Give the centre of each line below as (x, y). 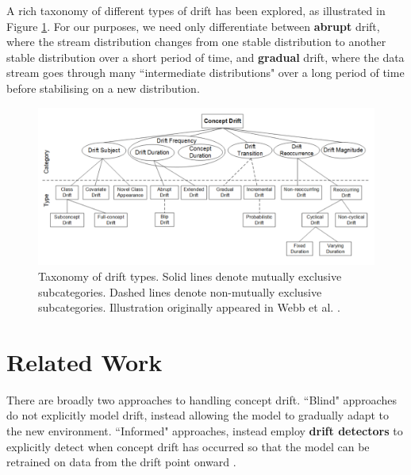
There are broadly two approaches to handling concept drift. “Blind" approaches (202, 399)
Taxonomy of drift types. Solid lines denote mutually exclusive (190, 276)
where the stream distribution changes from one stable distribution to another (196, 42)
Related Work (85, 361)
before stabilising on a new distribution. (103, 88)
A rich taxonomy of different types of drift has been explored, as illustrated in (196, 10)
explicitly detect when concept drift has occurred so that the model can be (188, 446)
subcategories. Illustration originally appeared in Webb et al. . (189, 307)
